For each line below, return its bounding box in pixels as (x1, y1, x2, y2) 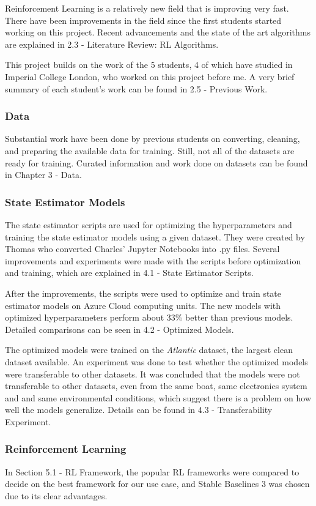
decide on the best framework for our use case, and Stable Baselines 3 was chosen (5, 477, 310, 490)
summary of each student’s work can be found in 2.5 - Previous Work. (5, 82, 268, 95)
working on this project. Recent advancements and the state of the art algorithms (5, 26, 310, 39)
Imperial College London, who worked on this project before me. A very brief (5, 70, 295, 83)
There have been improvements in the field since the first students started (5, 13, 282, 26)
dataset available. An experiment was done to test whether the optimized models (5, 355, 308, 368)
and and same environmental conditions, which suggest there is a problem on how (5, 391, 311, 404)
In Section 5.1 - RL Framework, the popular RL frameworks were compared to (5, 465, 299, 478)
